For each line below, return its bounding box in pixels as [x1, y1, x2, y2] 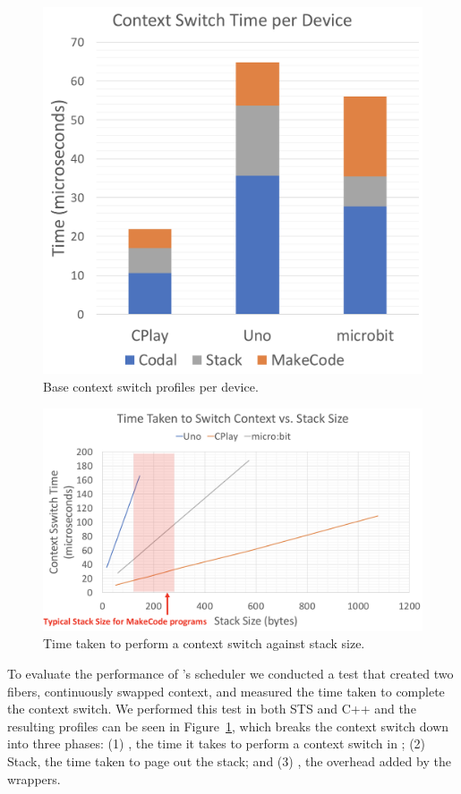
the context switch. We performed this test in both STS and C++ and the [7, 699, 416, 718]
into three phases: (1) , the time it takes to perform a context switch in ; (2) [7, 734, 426, 753]
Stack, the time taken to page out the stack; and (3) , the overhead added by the [7, 751, 451, 770]
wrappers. [7, 769, 61, 788]
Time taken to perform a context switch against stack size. [43, 634, 365, 653]
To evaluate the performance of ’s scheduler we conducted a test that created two [7, 663, 454, 682]
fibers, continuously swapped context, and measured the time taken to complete [7, 681, 445, 700]
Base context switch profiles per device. [43, 376, 259, 395]
